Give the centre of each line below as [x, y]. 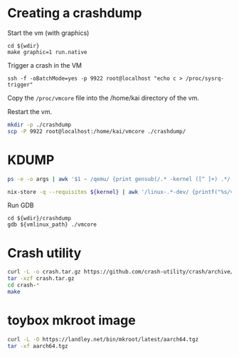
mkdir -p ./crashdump [39, 125]
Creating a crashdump [75, 13]
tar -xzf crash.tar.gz [41, 279]
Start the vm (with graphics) [48, 33]
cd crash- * [23, 285]
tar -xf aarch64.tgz [38, 346]
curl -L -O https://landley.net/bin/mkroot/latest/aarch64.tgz [103, 339]
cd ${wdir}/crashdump [39, 219]
